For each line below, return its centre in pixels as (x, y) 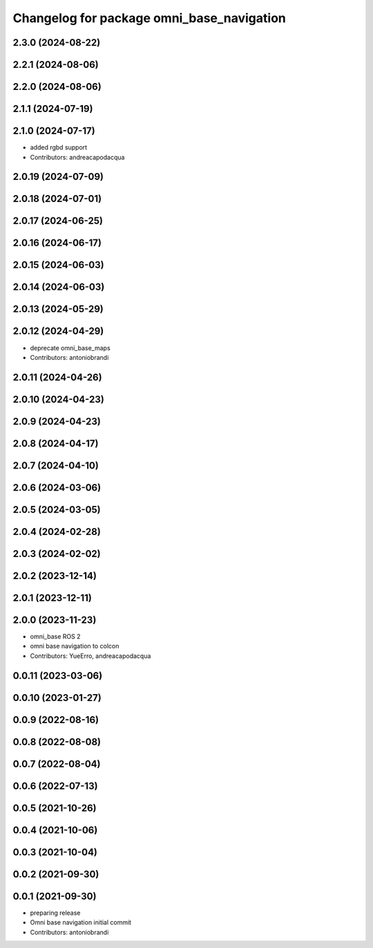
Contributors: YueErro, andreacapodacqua (90, 656)
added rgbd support (59, 147)
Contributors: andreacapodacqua (77, 157)
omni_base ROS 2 (55, 636)
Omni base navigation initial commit (80, 922)
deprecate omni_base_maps (70, 348)
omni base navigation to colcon (75, 646)
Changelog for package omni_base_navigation (149, 18)
